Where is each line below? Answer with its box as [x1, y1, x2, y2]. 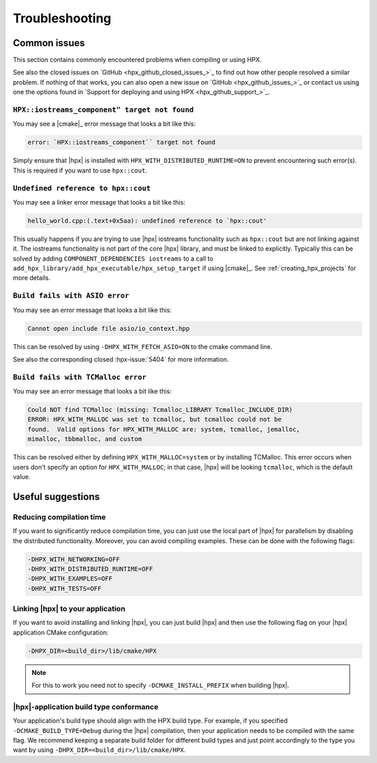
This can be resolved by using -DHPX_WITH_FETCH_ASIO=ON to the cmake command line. [13, 342, 272, 350]
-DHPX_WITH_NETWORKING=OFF [27, 555, 120, 563]
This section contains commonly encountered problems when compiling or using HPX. [13, 56, 262, 64]
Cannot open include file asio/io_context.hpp [27, 325, 190, 332]
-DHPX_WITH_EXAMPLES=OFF [27, 575, 113, 583]
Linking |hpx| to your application [13, 604, 126, 614]
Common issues [13, 37, 85, 49]
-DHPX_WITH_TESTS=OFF [27, 584, 102, 593]
